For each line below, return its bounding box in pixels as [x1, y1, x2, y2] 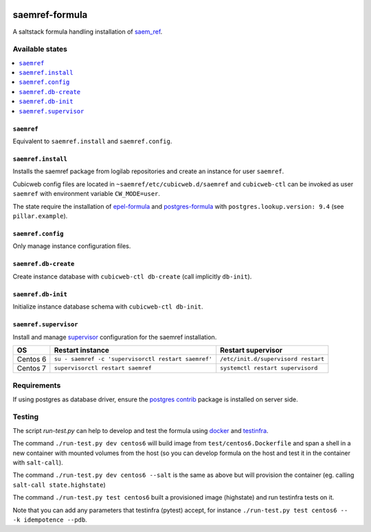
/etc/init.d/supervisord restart [220, 355, 325, 363]
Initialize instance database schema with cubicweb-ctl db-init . [12, 302, 203, 311]
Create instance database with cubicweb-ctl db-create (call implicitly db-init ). [12, 272, 252, 280]
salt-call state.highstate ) [12, 480, 106, 489]
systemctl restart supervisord [220, 364, 318, 372]
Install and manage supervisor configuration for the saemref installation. [12, 333, 217, 341]
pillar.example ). [12, 212, 68, 220]
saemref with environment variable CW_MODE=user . [12, 190, 161, 198]
